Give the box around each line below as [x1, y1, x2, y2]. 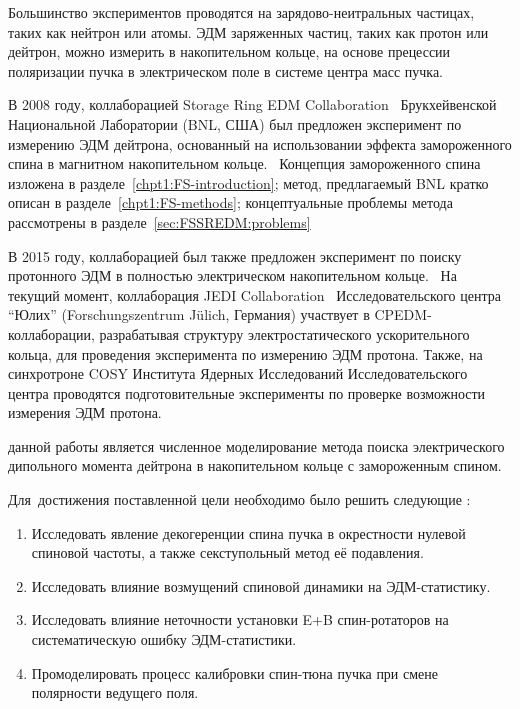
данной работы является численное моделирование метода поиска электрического [8, 435, 505, 456]
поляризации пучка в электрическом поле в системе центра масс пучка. [8, 60, 443, 81]
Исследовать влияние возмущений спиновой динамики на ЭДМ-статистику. [31, 575, 491, 596]
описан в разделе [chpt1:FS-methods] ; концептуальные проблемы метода [8, 192, 453, 213]
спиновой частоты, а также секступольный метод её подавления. [31, 542, 424, 563]
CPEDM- [374, 304, 432, 325]
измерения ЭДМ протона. [8, 402, 162, 423]
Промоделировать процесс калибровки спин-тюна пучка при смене [31, 662, 439, 683]
